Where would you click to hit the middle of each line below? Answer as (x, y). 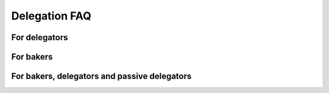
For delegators (40, 37)
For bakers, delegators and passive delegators (101, 76)
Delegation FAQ (51, 16)
